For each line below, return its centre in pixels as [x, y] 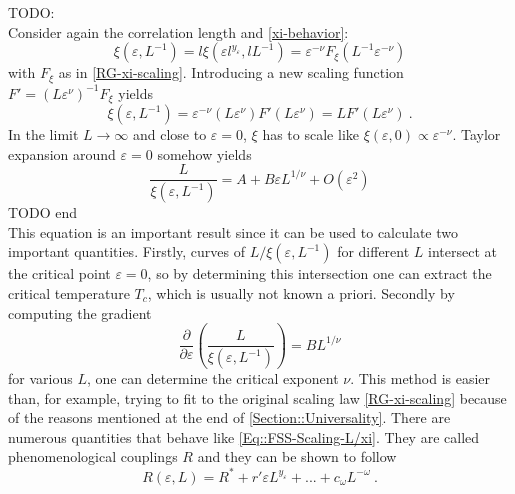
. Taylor [476, 134]
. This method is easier [420, 378]
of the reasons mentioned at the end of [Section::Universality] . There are [229, 417]
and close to [170, 134]
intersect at [462, 251]
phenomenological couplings [93, 456]
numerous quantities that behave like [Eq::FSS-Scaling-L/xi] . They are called [244, 436]
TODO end [43, 212]
